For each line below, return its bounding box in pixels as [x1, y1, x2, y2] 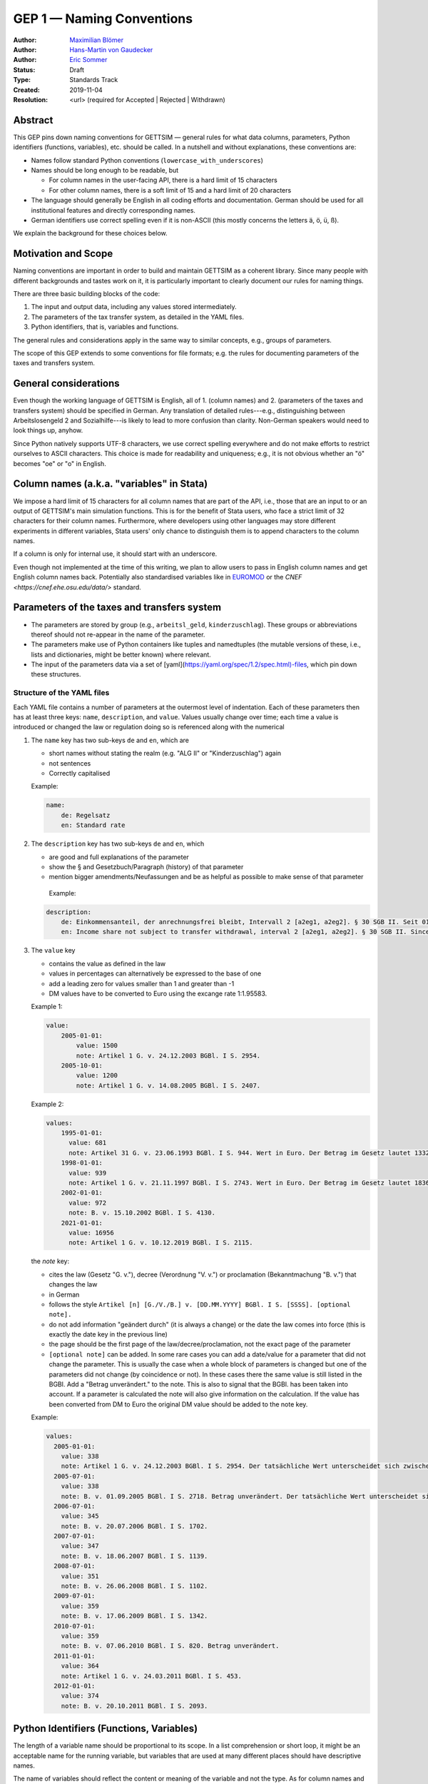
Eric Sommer [69, 56, 108, 64]
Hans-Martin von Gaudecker [69, 45, 153, 54]
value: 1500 [76, 1042, 118, 1050]
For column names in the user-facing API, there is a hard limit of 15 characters [49, 176, 277, 185]
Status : [13, 65, 36, 74]
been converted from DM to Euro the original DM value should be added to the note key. [49, 1399, 308, 1409]
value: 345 [61, 1512, 99, 1520]
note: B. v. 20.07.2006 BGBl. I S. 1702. [61, 1522, 208, 1530]
